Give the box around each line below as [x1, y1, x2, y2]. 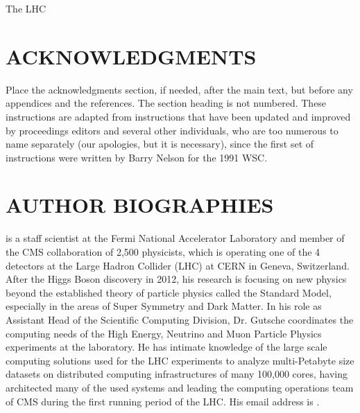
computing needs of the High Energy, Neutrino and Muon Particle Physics [6, 326, 322, 340]
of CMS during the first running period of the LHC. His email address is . [6, 394, 320, 408]
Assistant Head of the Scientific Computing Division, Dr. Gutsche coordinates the [6, 312, 354, 326]
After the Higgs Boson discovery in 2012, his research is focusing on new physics [6, 272, 347, 286]
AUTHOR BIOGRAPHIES [6, 191, 274, 219]
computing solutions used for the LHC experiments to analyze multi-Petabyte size [6, 353, 354, 367]
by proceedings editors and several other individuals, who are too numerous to [6, 123, 338, 137]
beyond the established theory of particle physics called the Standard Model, [6, 285, 332, 299]
